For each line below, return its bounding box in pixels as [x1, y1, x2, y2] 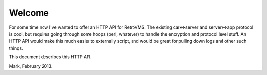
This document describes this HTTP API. [9, 54, 92, 60]
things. [9, 45, 23, 51]
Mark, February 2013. [9, 63, 53, 69]
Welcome [9, 7, 49, 18]
